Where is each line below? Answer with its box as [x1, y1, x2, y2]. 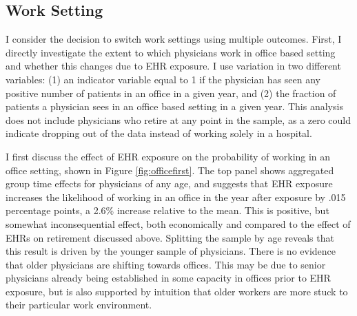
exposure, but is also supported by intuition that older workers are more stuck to [6, 284, 348, 298]
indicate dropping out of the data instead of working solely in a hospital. [6, 126, 312, 140]
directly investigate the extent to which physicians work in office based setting [6, 45, 336, 59]
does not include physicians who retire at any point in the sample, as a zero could [6, 112, 351, 127]
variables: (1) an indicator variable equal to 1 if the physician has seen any [6, 72, 320, 86]
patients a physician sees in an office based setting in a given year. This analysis [6, 99, 343, 114]
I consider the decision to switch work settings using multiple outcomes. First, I [6, 32, 342, 46]
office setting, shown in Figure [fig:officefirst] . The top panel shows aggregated [6, 162, 334, 177]
